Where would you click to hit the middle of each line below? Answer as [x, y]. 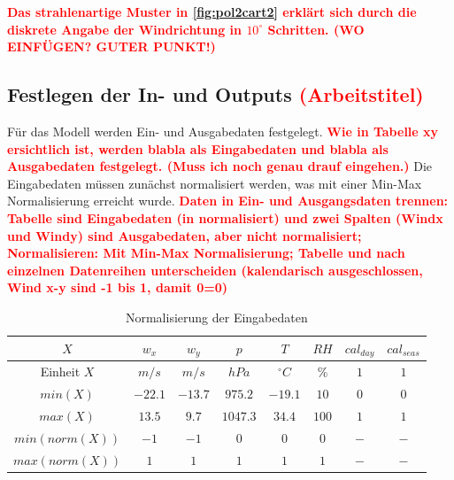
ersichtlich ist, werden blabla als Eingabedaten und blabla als [198, 148]
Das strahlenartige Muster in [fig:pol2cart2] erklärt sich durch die [212, 12]
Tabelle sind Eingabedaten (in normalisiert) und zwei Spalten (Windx [225, 217]
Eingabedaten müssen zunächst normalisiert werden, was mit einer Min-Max [215, 183]
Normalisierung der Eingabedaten [216, 317]
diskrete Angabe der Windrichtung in [125, 29]
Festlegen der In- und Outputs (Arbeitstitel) [215, 94]
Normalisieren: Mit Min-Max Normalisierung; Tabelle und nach [206, 253]
